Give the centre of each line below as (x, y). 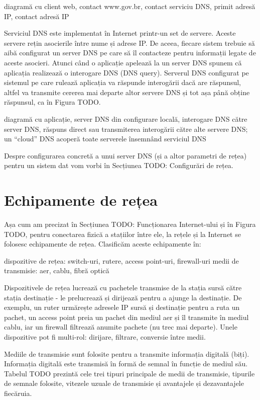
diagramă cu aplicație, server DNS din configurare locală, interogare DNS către (126, 118)
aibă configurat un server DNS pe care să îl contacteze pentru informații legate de (130, 53)
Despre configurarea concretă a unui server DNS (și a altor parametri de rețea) (125, 155)
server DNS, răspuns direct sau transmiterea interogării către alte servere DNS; (126, 129)
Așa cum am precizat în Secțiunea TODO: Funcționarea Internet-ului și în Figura (130, 224)
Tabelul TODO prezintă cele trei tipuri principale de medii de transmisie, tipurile (129, 373)
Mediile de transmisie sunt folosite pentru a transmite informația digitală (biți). (127, 353)
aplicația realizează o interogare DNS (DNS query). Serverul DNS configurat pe (126, 72)
